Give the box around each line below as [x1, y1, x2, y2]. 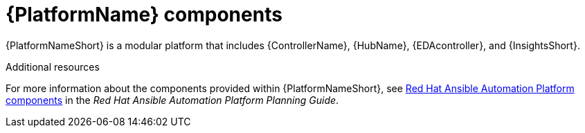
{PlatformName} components [6, 3, 282, 26]
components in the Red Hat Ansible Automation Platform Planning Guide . [6, 94, 339, 106]
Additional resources [6, 60, 100, 73]
